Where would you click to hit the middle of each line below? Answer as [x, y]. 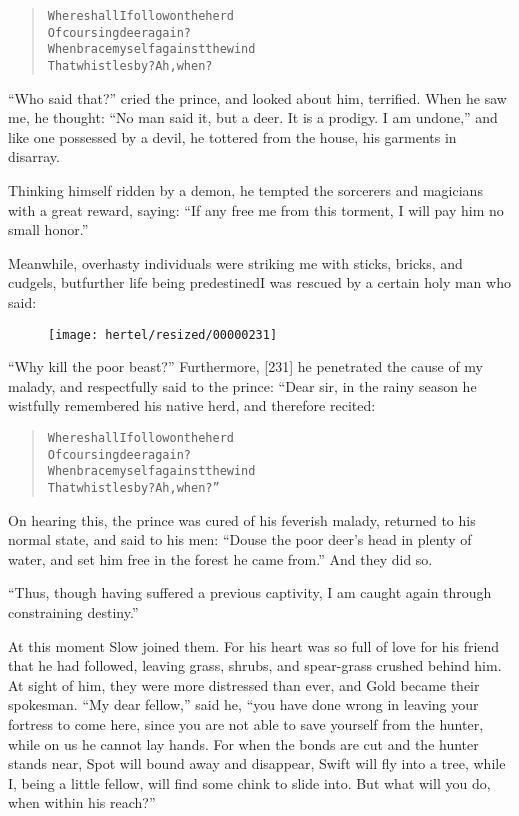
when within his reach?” [82, 802]
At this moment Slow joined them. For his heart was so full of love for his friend [254, 645]
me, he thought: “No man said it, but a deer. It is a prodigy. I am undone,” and [253, 117]
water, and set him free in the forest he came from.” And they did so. [220, 558]
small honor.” [48, 229]
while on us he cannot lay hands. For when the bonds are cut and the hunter [243, 743]
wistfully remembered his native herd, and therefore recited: [192, 405]
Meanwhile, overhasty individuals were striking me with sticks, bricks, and [235, 262]
